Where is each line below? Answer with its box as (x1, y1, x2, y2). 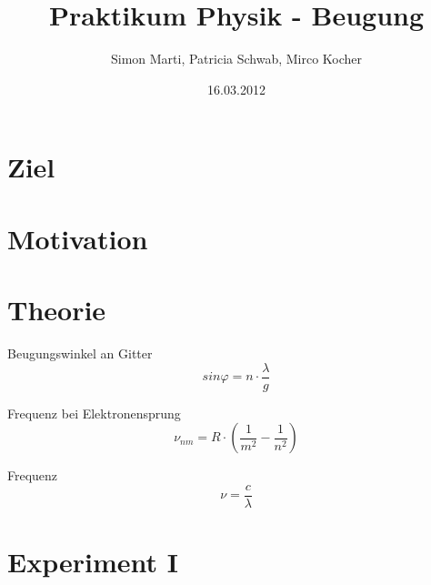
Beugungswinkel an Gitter (7, 344, 153, 362)
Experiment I (7, 543, 178, 580)
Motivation (7, 219, 148, 257)
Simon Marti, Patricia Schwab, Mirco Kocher (110, 49, 363, 68)
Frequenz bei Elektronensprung (7, 403, 181, 422)
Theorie (7, 291, 106, 328)
